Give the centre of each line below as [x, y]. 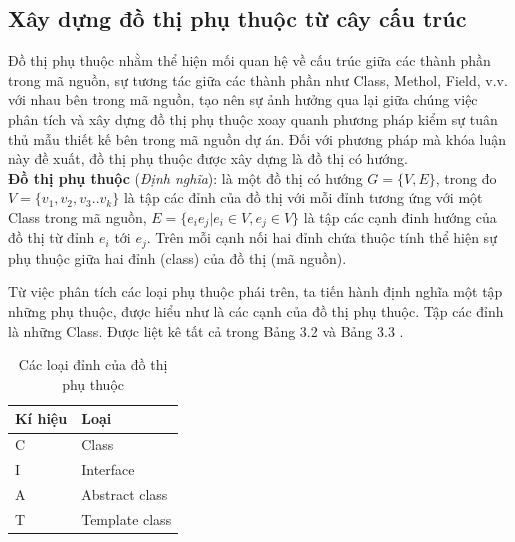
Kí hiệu [41, 418]
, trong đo [466, 177]
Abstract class [124, 493]
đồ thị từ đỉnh [51, 237]
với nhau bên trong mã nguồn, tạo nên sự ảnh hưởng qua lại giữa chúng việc [243, 99]
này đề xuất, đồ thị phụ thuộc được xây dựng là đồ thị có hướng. [208, 158]
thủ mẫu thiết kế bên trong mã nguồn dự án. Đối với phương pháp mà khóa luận [257, 138]
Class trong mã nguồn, [77, 216]
